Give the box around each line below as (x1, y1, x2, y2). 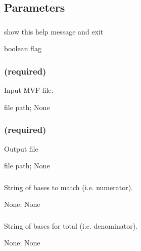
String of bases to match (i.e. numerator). (4, 182, 133, 192)
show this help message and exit (4, 26, 104, 37)
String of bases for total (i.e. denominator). (4, 220, 137, 231)
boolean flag (4, 43, 41, 54)
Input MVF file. (4, 85, 54, 95)
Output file (4, 143, 38, 154)
